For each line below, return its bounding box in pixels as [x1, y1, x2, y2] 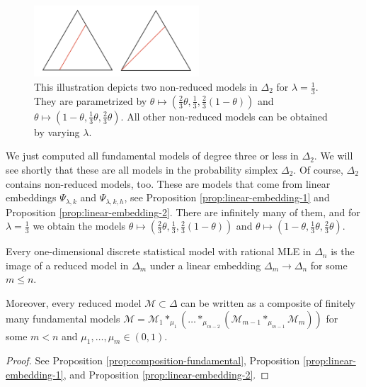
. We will [314, 148, 353, 163]
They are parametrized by [34, 93, 147, 108]
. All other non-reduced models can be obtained [120, 108, 328, 123]
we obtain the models [33, 218, 126, 233]
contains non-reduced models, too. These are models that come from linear [6, 176, 331, 191]
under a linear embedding [149, 257, 261, 272]
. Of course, [293, 162, 343, 177]
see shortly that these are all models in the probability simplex [6, 162, 278, 177]
